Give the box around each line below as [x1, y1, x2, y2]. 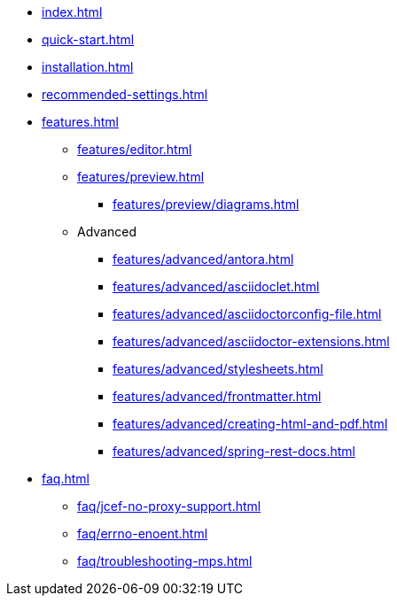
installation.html [42, 59, 134, 74]
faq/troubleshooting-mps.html [77, 553, 253, 568]
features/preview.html [77, 169, 205, 184]
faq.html [42, 471, 90, 486]
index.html [42, 4, 103, 19]
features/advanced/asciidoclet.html [113, 279, 320, 294]
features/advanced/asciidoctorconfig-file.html [113, 306, 382, 321]
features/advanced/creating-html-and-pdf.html [113, 416, 388, 431]
